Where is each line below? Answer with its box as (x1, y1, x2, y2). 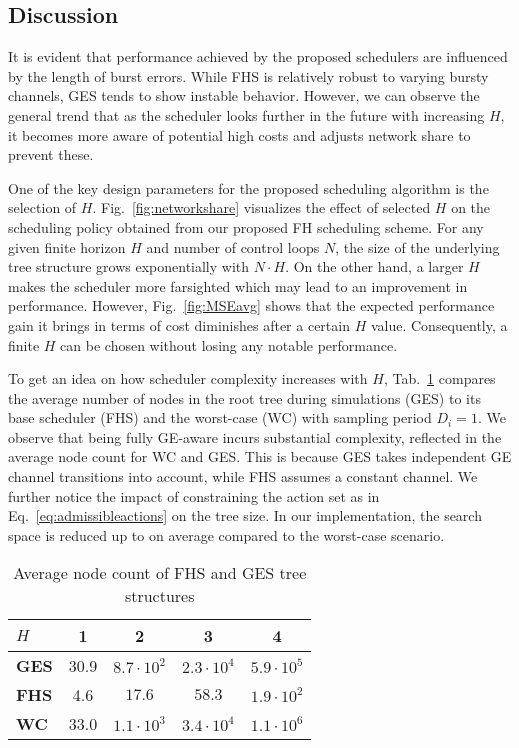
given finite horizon (8, 236, 126, 257)
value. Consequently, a (370, 314, 508, 335)
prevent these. (8, 144, 94, 165)
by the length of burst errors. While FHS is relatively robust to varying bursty (8, 65, 489, 86)
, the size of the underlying (335, 236, 500, 257)
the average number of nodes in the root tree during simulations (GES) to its (8, 387, 481, 408)
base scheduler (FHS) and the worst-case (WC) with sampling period (8, 407, 432, 428)
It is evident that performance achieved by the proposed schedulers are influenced (8, 46, 508, 67)
